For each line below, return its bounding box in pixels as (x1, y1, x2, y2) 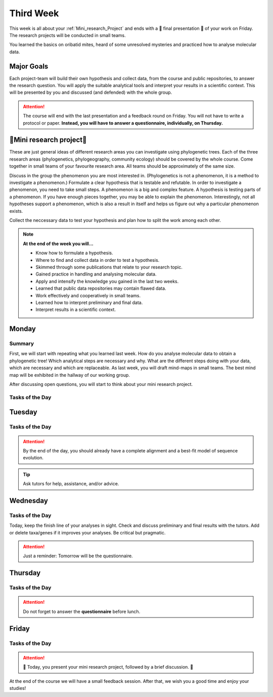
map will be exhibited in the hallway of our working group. (9, 372, 130, 378)
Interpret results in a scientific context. (35, 306, 116, 313)
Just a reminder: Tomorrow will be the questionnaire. (23, 553, 133, 559)
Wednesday (9, 496, 48, 505)
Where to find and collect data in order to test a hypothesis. (35, 257, 160, 263)
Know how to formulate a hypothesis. (35, 250, 113, 256)
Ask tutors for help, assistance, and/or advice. (23, 481, 119, 487)
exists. (9, 208, 23, 214)
